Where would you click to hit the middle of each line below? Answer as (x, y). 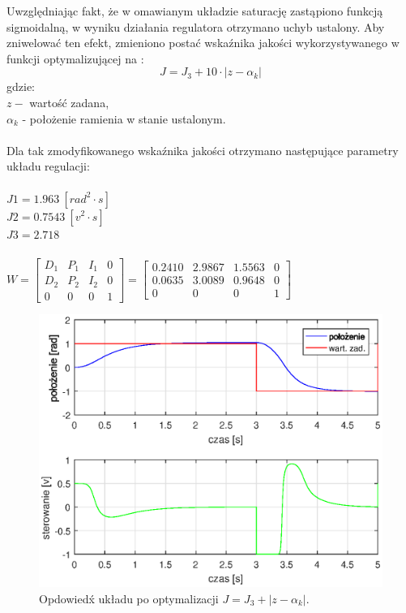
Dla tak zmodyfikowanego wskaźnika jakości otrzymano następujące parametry (203, 150)
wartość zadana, (69, 102)
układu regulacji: (48, 166)
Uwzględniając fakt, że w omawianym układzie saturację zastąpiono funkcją (195, 11)
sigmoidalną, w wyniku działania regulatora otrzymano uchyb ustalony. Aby (196, 26)
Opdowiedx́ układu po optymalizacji (129, 598)
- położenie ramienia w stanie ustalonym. (124, 118)
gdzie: (21, 86)
